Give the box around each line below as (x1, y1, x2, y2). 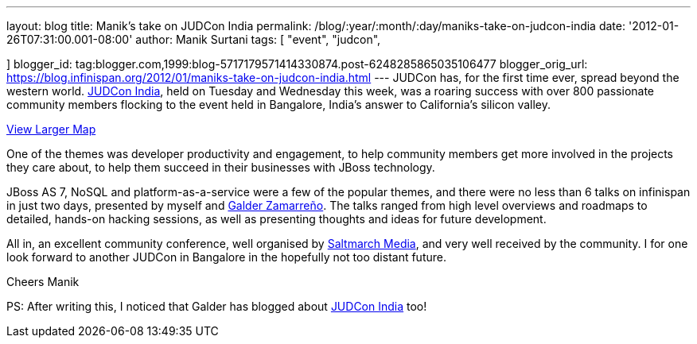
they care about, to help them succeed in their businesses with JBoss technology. (6, 160, 435, 174)
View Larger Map (6, 122, 96, 136)
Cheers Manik (6, 275, 80, 288)
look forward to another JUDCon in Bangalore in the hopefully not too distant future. (6, 250, 446, 264)
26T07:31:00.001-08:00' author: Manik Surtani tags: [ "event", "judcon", (6, 33, 381, 46)
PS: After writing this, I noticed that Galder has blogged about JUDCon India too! (6, 300, 427, 313)
